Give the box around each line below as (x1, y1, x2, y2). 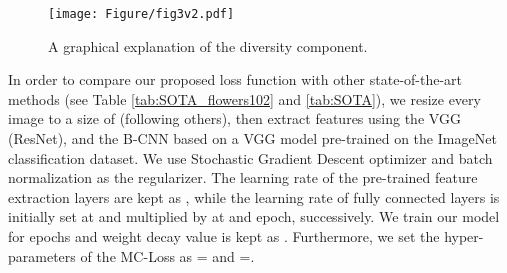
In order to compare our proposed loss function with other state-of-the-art (8, 69, 463, 90)
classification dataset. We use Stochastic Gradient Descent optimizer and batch (8, 147, 493, 168)
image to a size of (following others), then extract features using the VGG (8, 108, 461, 129)
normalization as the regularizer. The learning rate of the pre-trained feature (8, 167, 478, 188)
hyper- (444, 226, 484, 246)
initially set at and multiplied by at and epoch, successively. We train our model (8, 206, 500, 227)
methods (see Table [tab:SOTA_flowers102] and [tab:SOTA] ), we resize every (8, 88, 481, 109)
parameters (8, 245, 76, 266)
